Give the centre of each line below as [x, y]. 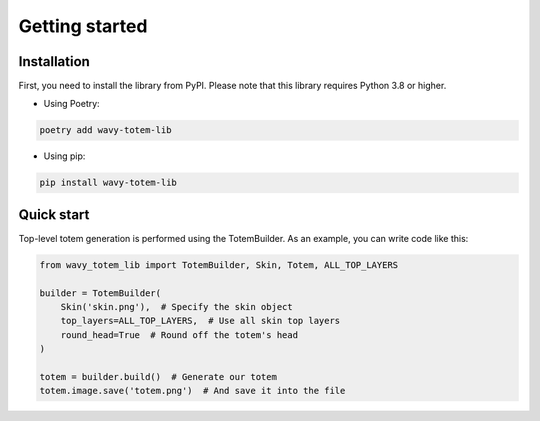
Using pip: [64, 156]
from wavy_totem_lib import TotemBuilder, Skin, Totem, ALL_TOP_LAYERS [219, 264]
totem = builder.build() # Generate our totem [158, 377]
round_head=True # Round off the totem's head [179, 334]
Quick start [54, 214]
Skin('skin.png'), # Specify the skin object [177, 307]
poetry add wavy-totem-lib [105, 130]
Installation [54, 61]
